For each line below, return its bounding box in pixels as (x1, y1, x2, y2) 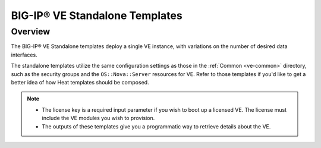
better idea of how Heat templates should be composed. (11, 78, 149, 86)
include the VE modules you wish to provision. (42, 115, 155, 122)
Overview (11, 26, 51, 37)
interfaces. (11, 51, 38, 58)
